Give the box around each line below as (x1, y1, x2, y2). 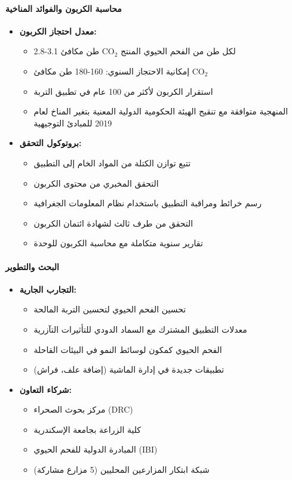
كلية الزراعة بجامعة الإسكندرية (33, 423, 142, 435)
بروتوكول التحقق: (19, 137, 82, 149)
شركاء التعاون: (19, 383, 72, 395)
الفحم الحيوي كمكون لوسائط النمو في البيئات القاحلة (33, 343, 222, 355)
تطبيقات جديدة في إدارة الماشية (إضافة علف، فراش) (33, 363, 225, 376)
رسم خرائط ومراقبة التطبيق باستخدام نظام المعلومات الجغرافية (33, 197, 262, 209)
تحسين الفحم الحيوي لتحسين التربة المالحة (33, 303, 186, 315)
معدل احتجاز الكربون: (19, 24, 97, 37)
